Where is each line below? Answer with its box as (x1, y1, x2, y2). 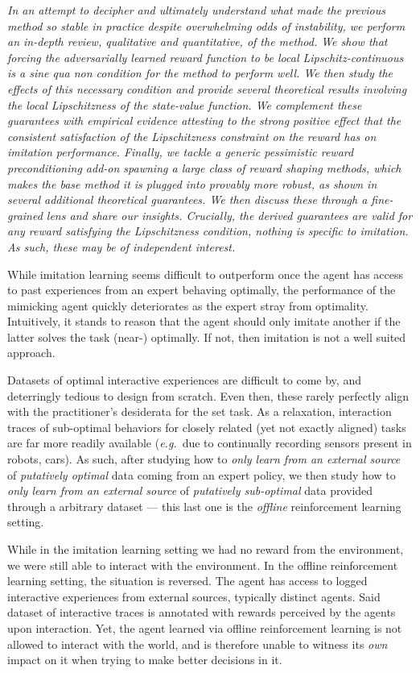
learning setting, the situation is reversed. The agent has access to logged (7, 572, 368, 589)
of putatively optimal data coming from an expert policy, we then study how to (7, 466, 396, 483)
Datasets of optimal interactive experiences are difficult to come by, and (7, 372, 361, 388)
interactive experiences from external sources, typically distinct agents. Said (7, 588, 381, 604)
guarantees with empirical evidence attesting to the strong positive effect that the (7, 112, 401, 129)
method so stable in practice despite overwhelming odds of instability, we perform (7, 17, 406, 34)
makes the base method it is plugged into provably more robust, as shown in (7, 175, 377, 192)
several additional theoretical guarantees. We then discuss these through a (7, 191, 368, 208)
